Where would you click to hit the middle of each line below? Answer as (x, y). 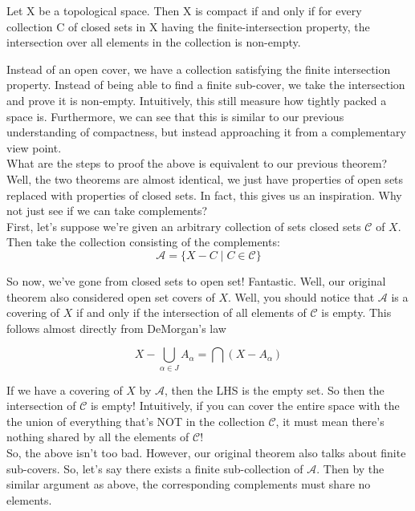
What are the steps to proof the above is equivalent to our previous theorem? (197, 163)
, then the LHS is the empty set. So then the (275, 389)
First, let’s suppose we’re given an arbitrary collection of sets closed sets (184, 226)
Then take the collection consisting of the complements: (143, 242)
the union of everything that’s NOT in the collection (136, 421)
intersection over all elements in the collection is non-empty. (154, 42)
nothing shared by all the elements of (98, 437)
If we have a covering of (65, 389)
